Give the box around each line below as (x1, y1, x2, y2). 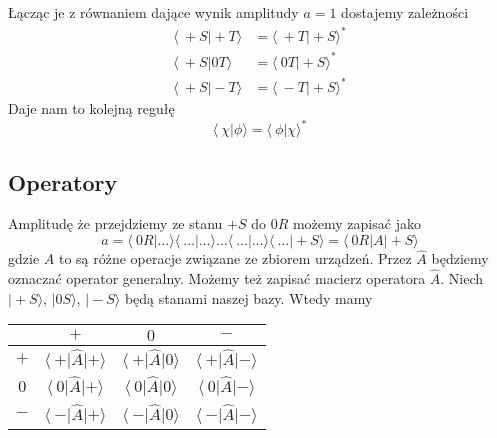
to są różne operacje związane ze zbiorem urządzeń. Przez (58, 248, 412, 269)
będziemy (431, 248, 489, 269)
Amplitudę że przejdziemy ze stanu (8, 213, 223, 234)
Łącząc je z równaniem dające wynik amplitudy (8, 2, 299, 22)
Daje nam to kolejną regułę (8, 98, 175, 119)
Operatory (8, 166, 118, 197)
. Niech (440, 268, 484, 289)
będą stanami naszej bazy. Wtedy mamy (124, 287, 373, 308)
